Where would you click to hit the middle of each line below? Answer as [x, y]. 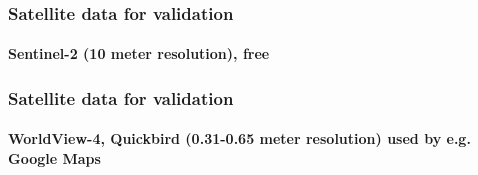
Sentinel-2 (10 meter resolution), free [139, 53]
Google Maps [54, 158]
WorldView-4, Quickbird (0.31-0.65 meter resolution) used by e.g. [239, 138]
